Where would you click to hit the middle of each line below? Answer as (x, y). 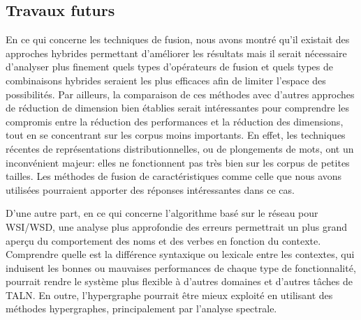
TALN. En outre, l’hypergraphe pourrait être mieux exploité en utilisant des (169, 295)
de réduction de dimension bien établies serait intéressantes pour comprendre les (177, 108)
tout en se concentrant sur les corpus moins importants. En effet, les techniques (176, 135)
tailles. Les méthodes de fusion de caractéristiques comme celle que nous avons (174, 176)
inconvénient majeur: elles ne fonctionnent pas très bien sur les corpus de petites (178, 162)
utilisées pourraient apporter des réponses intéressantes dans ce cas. (150, 189)
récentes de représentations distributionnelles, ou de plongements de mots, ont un (180, 148)
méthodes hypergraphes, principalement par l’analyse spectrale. (141, 308)
